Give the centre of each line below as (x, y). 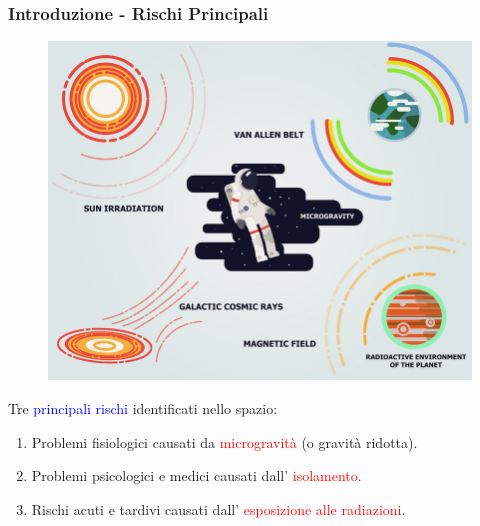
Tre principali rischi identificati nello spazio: (143, 408)
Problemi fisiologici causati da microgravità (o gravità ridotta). (224, 441)
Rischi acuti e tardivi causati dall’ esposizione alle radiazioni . (218, 508)
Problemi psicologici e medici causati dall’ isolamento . (196, 475)
